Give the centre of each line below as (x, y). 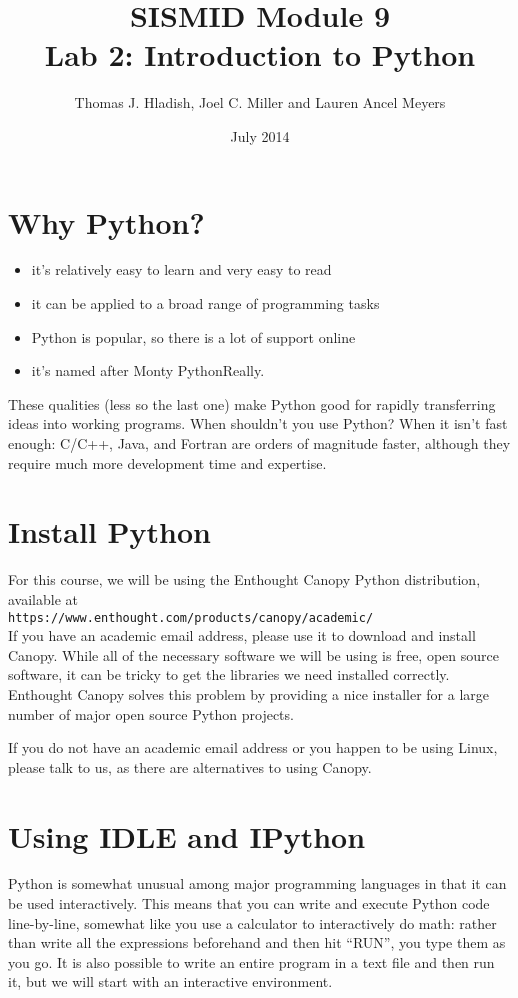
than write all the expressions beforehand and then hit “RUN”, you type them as (257, 942)
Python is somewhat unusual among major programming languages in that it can (257, 883)
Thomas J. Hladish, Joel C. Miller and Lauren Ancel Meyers (260, 102)
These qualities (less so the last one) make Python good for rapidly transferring (252, 403)
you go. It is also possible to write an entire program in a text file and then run (251, 961)
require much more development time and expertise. (167, 462)
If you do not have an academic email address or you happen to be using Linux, (253, 747)
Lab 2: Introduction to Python (260, 54)
